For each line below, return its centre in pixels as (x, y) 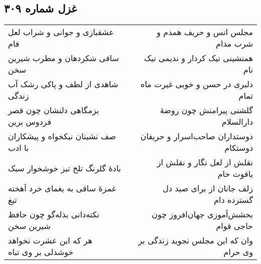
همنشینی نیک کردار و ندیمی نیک (199, 58)
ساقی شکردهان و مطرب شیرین (63, 58)
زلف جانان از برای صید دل (208, 188)
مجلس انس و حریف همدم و (205, 32)
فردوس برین (30, 122)
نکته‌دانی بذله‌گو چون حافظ (54, 214)
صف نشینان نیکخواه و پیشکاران (62, 136)
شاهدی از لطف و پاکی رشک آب (63, 84)
